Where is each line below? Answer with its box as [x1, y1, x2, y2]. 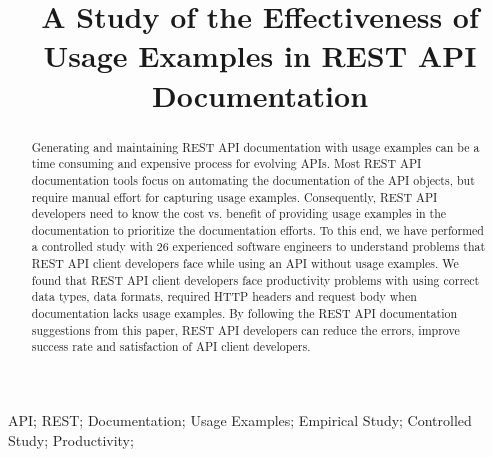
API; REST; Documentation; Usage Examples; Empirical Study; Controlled [8, 410, 472, 431]
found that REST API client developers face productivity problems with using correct [31, 271, 480, 288]
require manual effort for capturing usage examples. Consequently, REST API [31, 188, 438, 205]
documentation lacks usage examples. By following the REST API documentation [31, 305, 458, 322]
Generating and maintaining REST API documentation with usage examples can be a [31, 138, 480, 155]
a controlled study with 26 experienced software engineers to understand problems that [31, 238, 486, 255]
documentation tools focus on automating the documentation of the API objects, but [31, 171, 475, 188]
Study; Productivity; [8, 429, 134, 450]
